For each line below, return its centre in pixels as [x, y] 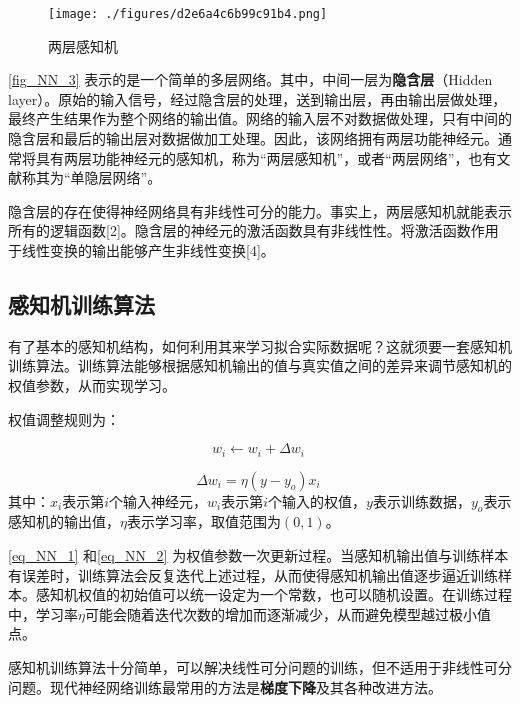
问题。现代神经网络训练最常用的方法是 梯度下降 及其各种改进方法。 [225, 686]
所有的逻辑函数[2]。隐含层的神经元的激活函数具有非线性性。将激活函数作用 [253, 230]
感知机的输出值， [64, 521]
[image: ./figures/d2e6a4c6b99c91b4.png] [188, 14]
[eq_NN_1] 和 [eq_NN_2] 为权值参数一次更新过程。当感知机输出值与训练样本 [258, 555]
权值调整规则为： [64, 418]
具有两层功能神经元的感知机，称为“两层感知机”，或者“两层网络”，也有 [266, 157]
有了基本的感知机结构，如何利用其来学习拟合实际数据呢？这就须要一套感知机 [260, 345]
